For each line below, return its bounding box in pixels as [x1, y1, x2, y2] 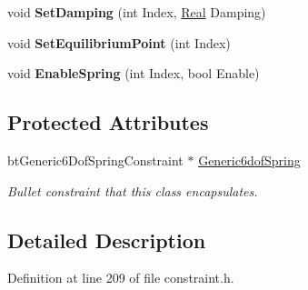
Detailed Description [7, 225, 206, 254]
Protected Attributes [7, 108, 209, 136]
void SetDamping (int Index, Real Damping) [7, 3, 266, 21]
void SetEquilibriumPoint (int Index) [7, 33, 231, 52]
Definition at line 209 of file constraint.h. [7, 268, 234, 287]
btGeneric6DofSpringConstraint [7, 150, 184, 169]
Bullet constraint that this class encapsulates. [7, 181, 258, 200]
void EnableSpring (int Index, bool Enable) [7, 64, 260, 83]
